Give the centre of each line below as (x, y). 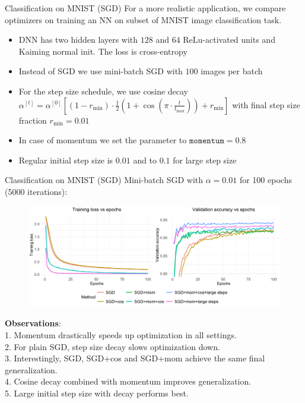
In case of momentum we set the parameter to (103, 140)
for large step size (205, 160)
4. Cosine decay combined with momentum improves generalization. (128, 381)
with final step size (266, 104)
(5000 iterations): (36, 191)
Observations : (33, 323)
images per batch (232, 71)
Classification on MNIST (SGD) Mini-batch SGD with (104, 180)
